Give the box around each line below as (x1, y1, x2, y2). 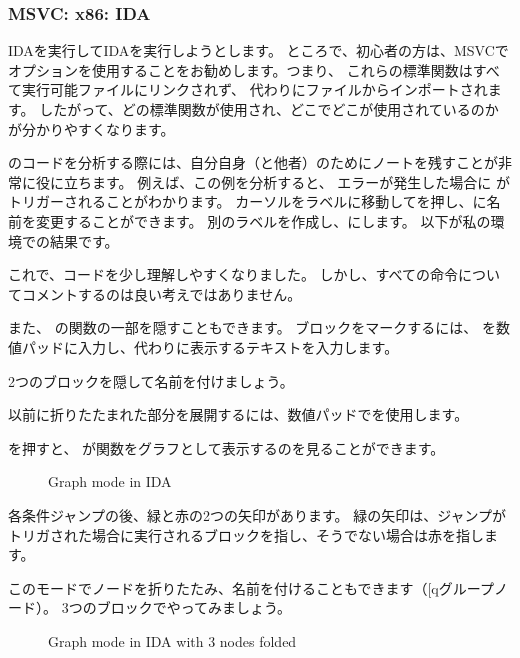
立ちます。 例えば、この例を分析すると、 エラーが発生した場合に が (63, 171, 511, 192)
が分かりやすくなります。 (8, 118, 175, 139)
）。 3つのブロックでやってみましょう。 (36, 597, 292, 618)
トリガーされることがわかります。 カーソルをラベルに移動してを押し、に (8, 191, 487, 212)
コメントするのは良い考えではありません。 (21, 283, 302, 304)
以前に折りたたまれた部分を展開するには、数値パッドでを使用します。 (8, 404, 469, 425)
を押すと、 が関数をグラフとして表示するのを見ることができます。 (8, 437, 445, 458)
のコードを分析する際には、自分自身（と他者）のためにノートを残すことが (8, 152, 498, 173)
